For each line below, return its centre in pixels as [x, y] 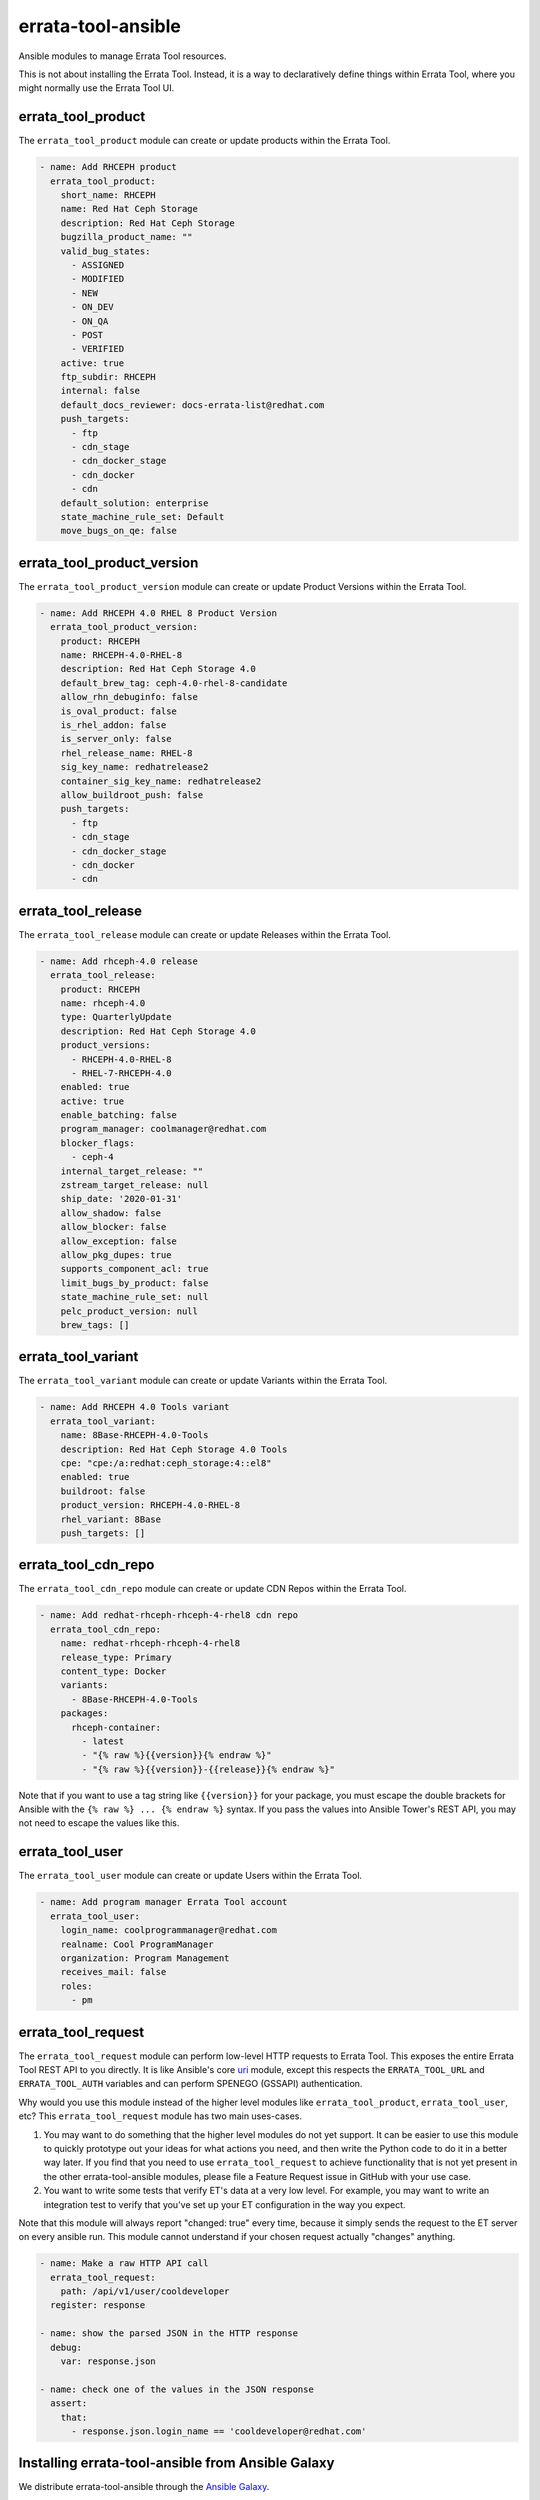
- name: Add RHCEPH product [108, 167]
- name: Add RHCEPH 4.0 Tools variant [134, 1407]
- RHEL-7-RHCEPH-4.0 [121, 1073]
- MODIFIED [98, 279]
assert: [69, 2403]
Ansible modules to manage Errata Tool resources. [122, 56]
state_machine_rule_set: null [134, 1297]
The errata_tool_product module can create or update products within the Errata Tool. [204, 141]
